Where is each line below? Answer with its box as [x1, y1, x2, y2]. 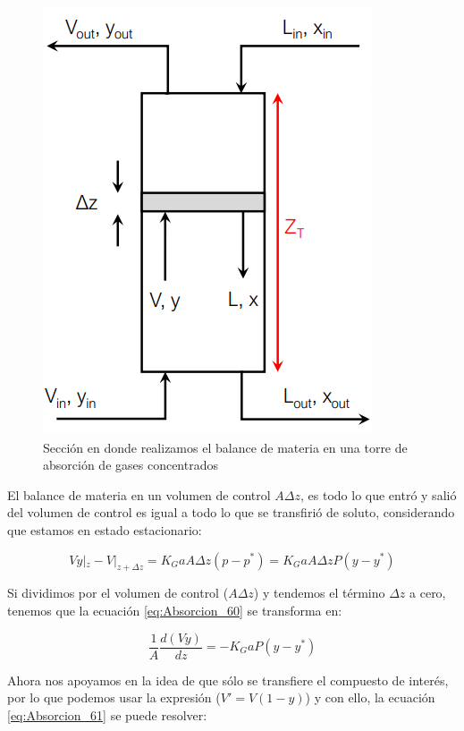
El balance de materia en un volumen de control [7, 485, 271, 504]
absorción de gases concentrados [43, 455, 218, 474]
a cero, [409, 583, 446, 602]
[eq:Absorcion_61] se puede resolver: [7, 705, 207, 724]
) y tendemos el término [253, 583, 385, 602]
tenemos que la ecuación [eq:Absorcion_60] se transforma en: [7, 600, 342, 619]
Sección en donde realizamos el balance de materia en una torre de [43, 438, 408, 456]
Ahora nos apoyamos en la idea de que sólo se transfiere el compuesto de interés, [7, 670, 449, 689]
